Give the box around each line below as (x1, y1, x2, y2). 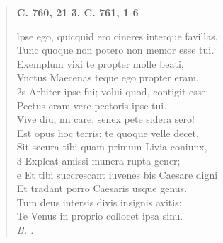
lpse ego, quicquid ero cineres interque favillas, (16, 28, 218, 43)
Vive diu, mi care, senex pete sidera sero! (16, 112, 195, 126)
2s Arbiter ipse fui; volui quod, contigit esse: (16, 83, 209, 98)
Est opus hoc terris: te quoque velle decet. (16, 125, 199, 140)
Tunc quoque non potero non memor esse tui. (16, 42, 215, 57)
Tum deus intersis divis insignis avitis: (16, 194, 182, 209)
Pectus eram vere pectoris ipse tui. (16, 97, 167, 112)
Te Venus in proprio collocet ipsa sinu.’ (16, 208, 185, 223)
